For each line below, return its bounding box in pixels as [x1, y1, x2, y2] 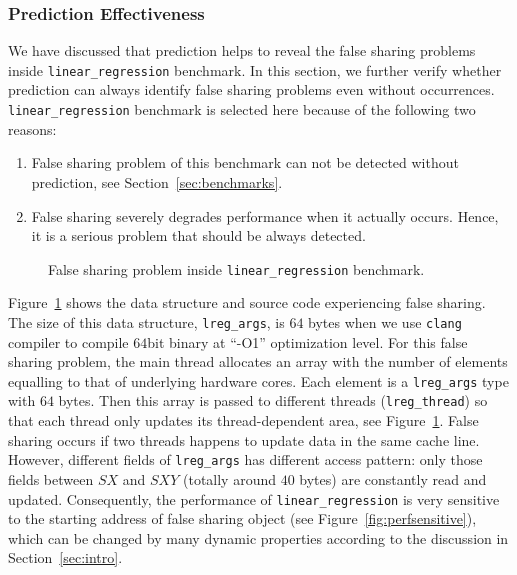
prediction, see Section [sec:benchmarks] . [31, 171, 283, 192]
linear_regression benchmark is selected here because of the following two [8, 99, 476, 120]
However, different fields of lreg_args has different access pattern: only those [8, 449, 483, 470]
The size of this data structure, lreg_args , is [8, 311, 285, 332]
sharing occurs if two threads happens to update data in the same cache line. [8, 429, 480, 450]
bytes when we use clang [308, 311, 462, 332]
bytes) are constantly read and [299, 468, 487, 489]
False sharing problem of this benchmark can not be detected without [31, 152, 459, 173]
